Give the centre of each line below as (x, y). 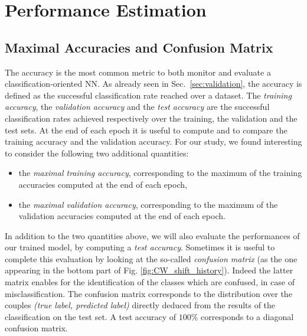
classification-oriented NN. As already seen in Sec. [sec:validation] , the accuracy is (153, 84)
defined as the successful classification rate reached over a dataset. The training (148, 95)
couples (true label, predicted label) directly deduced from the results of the (140, 305)
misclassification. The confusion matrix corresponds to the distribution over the (148, 293)
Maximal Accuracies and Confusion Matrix (139, 47)
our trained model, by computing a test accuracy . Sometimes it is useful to (140, 247)
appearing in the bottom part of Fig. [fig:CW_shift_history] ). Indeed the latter (149, 270)
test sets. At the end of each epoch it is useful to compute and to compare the (146, 130)
